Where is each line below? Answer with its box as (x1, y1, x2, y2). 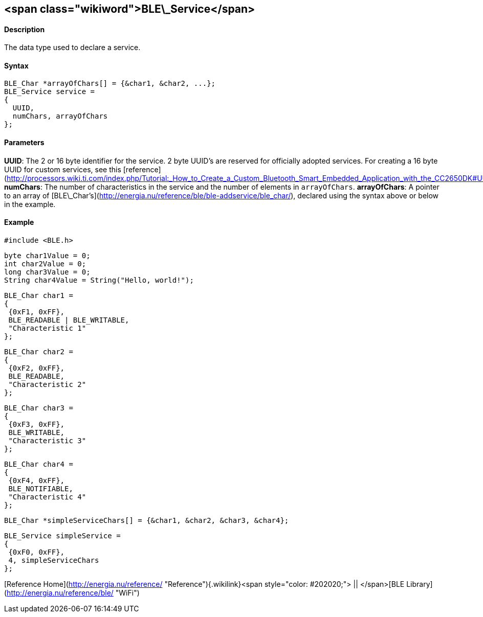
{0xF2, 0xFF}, (8, 363, 65, 372)
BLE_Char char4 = (4, 460, 73, 468)
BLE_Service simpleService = (4, 531, 121, 540)
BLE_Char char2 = (4, 347, 73, 356)
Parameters (4, 138, 45, 147)
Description (4, 25, 45, 34)
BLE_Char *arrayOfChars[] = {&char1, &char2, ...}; (4, 79, 216, 88)
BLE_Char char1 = (4, 291, 73, 300)
